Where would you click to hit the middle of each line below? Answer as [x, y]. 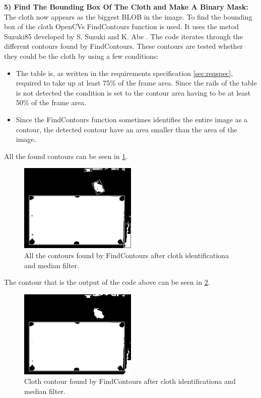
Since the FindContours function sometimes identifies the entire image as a [132, 119]
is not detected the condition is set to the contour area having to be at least [133, 92]
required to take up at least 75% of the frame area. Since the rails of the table [136, 83]
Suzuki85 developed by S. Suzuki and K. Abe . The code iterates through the [123, 36]
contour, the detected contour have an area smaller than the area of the [126, 129]
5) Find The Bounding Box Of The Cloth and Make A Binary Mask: [126, 7]
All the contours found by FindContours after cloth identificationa [127, 255]
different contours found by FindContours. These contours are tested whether [124, 46]
